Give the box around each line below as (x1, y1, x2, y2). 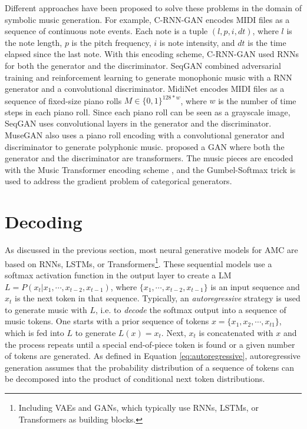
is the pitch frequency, (71, 36, 151, 48)
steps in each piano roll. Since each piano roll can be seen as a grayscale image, (5, 105, 291, 118)
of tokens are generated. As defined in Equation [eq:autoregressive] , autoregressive (5, 350, 301, 362)
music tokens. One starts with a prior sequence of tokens (5, 315, 209, 327)
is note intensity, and (159, 36, 235, 48)
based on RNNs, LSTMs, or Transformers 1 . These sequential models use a (5, 255, 272, 270)
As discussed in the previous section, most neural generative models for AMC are (5, 244, 298, 256)
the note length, (5, 36, 62, 48)
